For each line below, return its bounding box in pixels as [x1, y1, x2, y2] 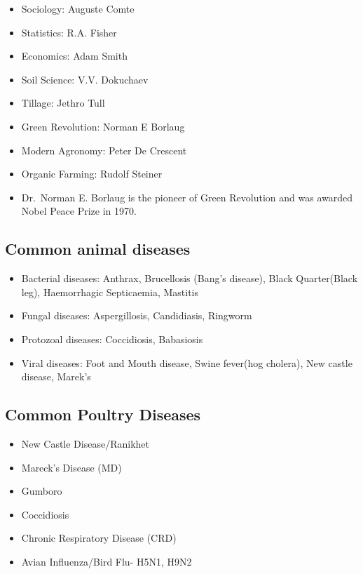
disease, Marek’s [21, 369, 91, 384]
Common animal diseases [5, 238, 191, 260]
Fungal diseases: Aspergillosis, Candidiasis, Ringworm [21, 308, 252, 323]
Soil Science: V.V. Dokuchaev [21, 72, 149, 86]
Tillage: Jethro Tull [21, 95, 105, 110]
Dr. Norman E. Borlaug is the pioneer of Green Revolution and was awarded [21, 189, 353, 204]
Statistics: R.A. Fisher [21, 25, 117, 39]
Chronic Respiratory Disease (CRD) [21, 530, 177, 545]
